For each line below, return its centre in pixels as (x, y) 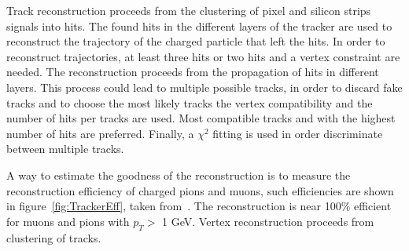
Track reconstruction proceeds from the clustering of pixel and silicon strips (189, 10)
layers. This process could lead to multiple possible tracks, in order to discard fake (204, 87)
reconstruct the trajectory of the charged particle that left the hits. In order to (196, 41)
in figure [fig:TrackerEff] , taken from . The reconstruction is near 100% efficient (199, 206)
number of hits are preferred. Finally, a (100, 133)
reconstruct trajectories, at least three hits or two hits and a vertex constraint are (203, 56)
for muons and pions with (68, 221)
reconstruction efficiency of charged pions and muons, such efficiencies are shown (200, 190)
